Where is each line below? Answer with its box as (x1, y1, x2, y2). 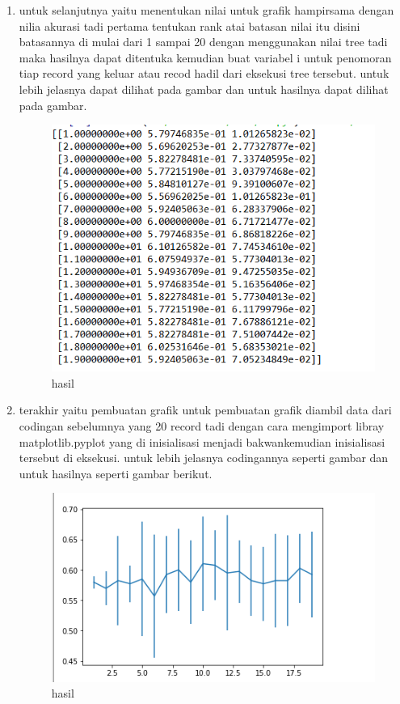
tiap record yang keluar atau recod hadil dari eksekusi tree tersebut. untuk (19, 65, 389, 82)
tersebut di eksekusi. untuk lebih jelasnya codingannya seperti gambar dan (19, 449, 389, 466)
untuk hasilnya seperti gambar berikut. (19, 464, 213, 481)
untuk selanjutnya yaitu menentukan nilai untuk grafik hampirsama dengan (19, 2, 394, 18)
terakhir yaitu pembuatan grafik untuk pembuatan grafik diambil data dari (19, 401, 392, 418)
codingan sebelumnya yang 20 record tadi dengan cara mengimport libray (19, 417, 385, 434)
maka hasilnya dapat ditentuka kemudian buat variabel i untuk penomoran (19, 49, 392, 66)
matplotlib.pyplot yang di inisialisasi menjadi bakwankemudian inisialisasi (19, 433, 385, 450)
